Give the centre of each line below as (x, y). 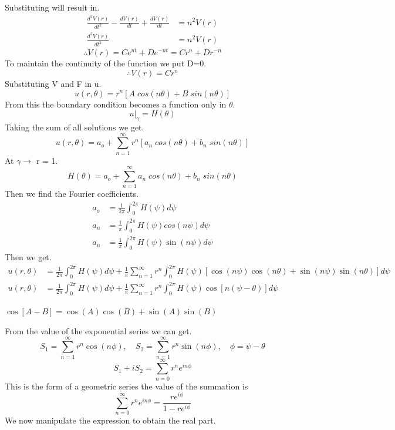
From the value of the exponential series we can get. (98, 330)
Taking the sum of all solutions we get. (75, 127)
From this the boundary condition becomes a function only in (116, 104)
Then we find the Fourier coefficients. (72, 194)
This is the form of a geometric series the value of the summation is (126, 386)
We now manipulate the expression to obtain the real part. (110, 420)
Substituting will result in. (52, 7)
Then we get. (28, 256)
